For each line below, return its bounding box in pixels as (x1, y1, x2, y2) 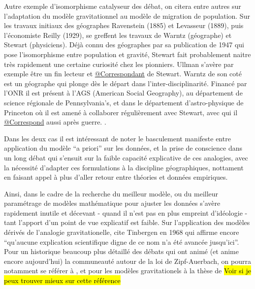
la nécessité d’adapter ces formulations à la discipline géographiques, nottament (4, 162, 244, 172)
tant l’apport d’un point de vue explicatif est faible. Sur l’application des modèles (4, 217, 250, 227)
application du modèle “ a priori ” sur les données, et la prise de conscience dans (4, 143, 242, 153)
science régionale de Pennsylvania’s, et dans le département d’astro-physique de (4, 97, 244, 107)
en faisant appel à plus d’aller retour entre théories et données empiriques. (4, 172, 228, 182)
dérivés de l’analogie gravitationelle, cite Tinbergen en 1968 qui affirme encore (4, 227, 239, 237)
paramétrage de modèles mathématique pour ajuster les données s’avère (4, 198, 221, 208)
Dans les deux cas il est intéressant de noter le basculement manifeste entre (4, 133, 231, 143)
